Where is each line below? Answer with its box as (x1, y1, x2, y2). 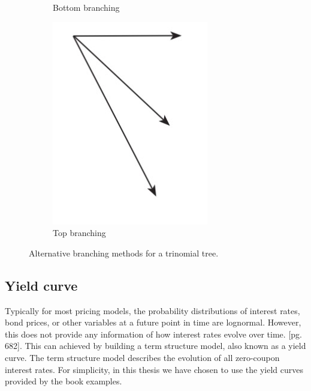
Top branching (53, 226, 106, 239)
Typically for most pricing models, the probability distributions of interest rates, (5, 304, 300, 317)
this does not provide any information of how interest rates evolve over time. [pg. (5, 327, 302, 340)
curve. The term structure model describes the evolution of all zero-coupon (5, 351, 280, 363)
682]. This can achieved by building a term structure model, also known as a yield (5, 339, 306, 352)
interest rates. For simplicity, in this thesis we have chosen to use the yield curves (5, 363, 303, 375)
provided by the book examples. (5, 375, 122, 387)
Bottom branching (53, 1, 120, 13)
